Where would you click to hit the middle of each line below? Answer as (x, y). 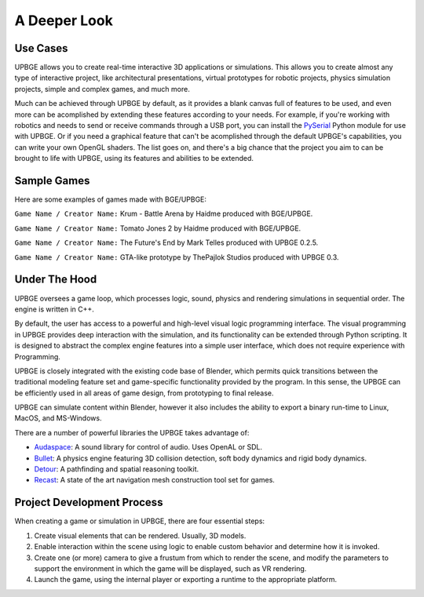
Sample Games (52, 181)
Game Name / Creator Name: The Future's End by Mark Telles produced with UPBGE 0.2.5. (166, 242)
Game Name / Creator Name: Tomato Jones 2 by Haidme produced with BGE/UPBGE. (158, 228)
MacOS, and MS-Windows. (58, 418)
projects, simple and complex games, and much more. (102, 89)
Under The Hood (56, 280)
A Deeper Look (64, 20)
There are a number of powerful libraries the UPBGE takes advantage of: (132, 432)
